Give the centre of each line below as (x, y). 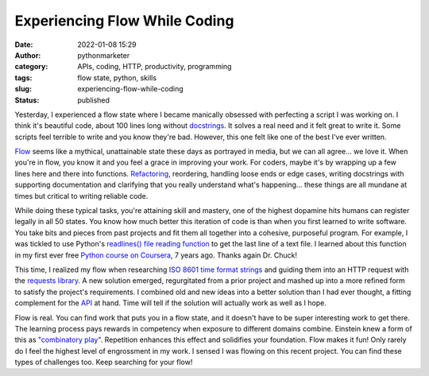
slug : (23, 89)
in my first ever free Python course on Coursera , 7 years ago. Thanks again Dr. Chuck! (156, 255)
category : (31, 67)
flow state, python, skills (117, 78)
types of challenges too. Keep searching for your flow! (104, 362)
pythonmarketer (104, 55)
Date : (24, 45)
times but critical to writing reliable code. (81, 196)
